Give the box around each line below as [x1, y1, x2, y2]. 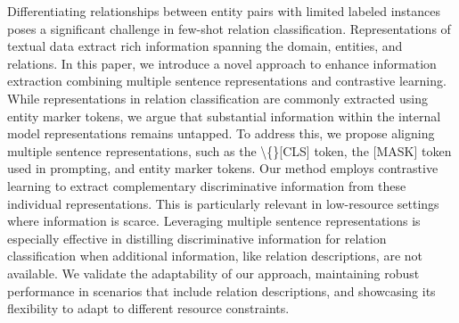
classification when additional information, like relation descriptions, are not [7, 246, 423, 265]
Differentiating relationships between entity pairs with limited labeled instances [7, 2, 441, 20]
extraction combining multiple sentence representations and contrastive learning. [7, 71, 447, 90]
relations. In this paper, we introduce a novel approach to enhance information [7, 54, 437, 72]
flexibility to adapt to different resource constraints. [7, 299, 290, 318]
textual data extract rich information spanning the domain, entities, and [7, 37, 403, 55]
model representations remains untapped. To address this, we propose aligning [7, 124, 435, 143]
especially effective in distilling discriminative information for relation [7, 228, 387, 247]
